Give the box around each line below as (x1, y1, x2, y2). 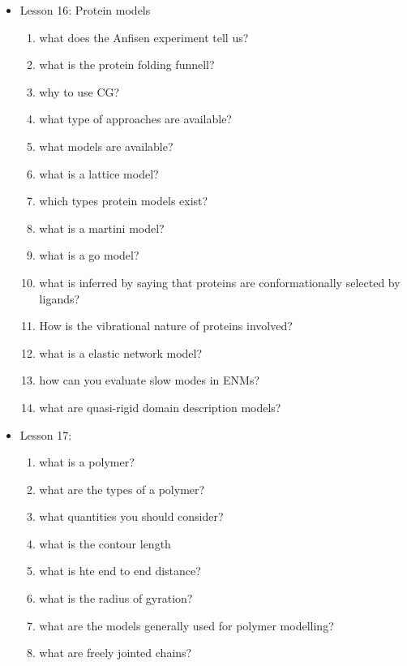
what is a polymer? (39, 453, 135, 470)
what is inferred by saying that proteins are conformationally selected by (39, 273, 401, 290)
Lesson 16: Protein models (19, 2, 151, 18)
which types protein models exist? (39, 192, 208, 209)
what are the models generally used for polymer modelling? (39, 617, 334, 634)
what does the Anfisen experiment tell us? (39, 28, 249, 45)
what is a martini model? (39, 219, 165, 236)
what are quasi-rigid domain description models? (39, 398, 281, 415)
